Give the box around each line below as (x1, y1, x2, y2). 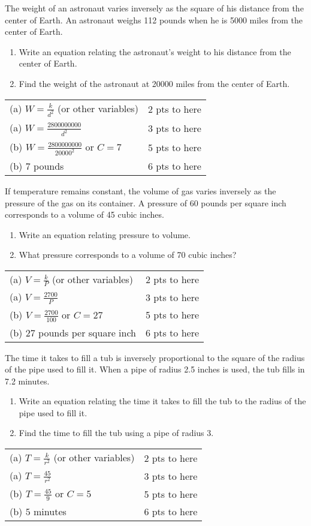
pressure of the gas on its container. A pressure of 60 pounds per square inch (5, 196, 286, 209)
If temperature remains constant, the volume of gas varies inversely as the (5, 184, 276, 197)
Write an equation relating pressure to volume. (19, 228, 191, 241)
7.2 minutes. (5, 374, 50, 387)
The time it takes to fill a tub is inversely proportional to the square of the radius (5, 351, 305, 363)
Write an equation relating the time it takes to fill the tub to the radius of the (19, 395, 306, 407)
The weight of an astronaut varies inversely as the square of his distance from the (5, 2, 304, 14)
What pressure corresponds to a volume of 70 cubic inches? (19, 248, 237, 261)
